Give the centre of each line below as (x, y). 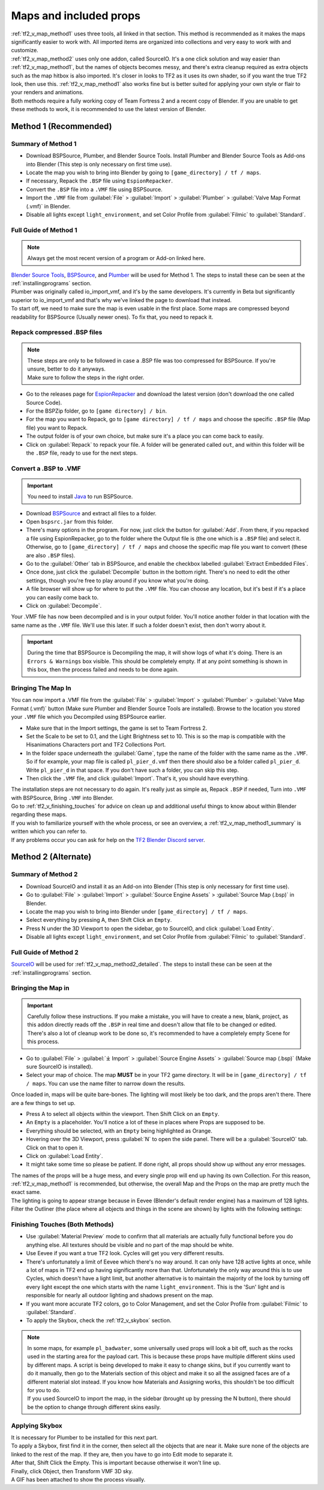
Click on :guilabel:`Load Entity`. (64, 1155)
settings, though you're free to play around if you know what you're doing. (118, 580)
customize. (25, 50)
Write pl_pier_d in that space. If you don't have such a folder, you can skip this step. (133, 770)
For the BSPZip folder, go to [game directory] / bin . (97, 411)
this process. (43, 1041)
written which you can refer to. (49, 831)
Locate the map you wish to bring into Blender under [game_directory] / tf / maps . (137, 911)
